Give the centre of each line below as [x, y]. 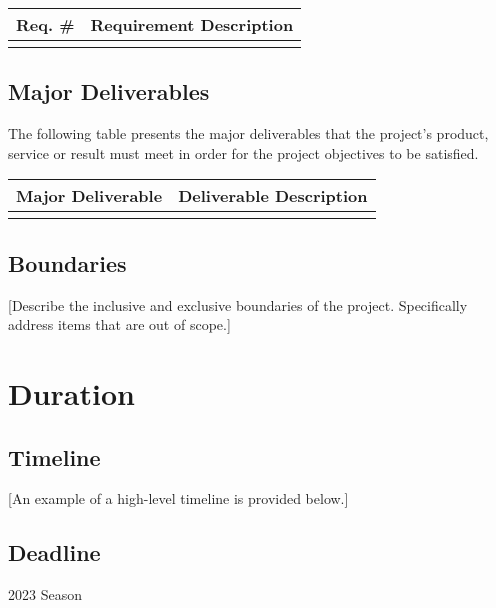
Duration [71, 392]
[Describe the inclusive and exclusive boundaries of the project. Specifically [238, 304]
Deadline [54, 552]
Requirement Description [192, 24]
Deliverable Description [273, 196]
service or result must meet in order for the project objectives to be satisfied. [243, 152]
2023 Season [45, 594]
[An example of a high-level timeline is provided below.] [178, 498]
